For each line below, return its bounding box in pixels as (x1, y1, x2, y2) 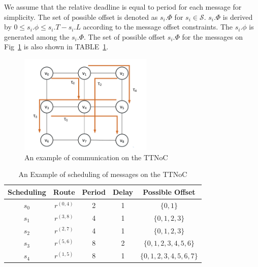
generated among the (4, 31, 70, 42)
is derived (222, 11, 253, 22)
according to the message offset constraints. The (83, 21, 233, 32)
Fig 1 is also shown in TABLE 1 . (4, 41, 109, 52)
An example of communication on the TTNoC (24, 152, 168, 162)
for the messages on (182, 31, 243, 42)
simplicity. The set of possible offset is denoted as (4, 11, 158, 22)
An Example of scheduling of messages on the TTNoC (18, 169, 187, 180)
